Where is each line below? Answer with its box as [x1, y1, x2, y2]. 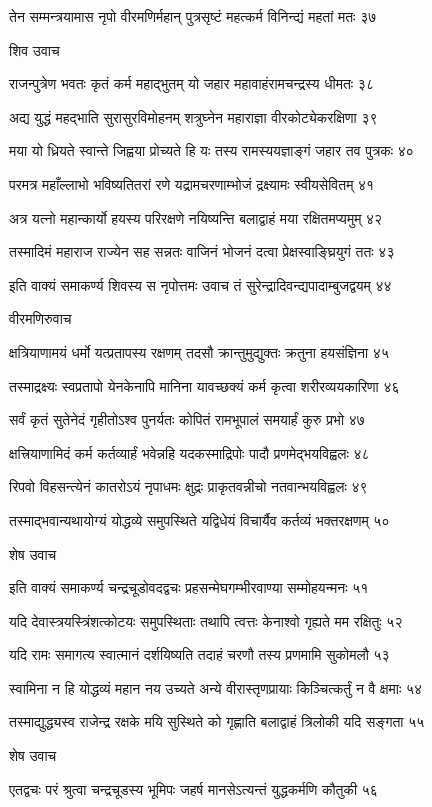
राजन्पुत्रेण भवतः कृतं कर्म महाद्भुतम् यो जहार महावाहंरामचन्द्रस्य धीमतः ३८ [9, 73, 374, 94]
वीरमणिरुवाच [9, 308, 72, 329]
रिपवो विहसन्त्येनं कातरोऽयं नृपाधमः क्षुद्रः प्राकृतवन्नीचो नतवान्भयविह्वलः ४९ [9, 476, 368, 497]
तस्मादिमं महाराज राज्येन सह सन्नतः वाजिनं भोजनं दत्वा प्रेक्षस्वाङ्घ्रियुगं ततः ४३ [9, 241, 395, 262]
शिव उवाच [9, 39, 60, 60]
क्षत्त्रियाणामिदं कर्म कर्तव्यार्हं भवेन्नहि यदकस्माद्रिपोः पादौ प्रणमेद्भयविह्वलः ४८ [9, 442, 370, 463]
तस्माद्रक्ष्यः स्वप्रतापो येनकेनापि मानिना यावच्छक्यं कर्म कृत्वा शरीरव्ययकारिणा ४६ [9, 375, 400, 396]
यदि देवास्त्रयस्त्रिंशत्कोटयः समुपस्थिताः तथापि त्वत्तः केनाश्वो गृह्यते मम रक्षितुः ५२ [9, 610, 403, 631]
